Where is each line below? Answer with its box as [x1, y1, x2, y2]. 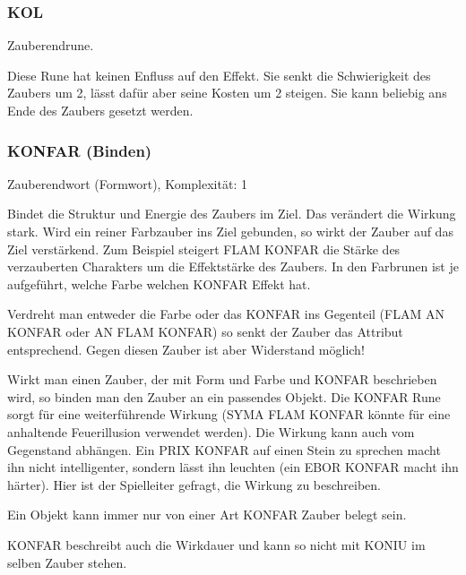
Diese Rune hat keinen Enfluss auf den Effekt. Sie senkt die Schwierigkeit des [7, 65, 431, 84]
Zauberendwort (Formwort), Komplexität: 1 [7, 174, 247, 193]
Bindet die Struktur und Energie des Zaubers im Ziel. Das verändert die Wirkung [7, 204, 456, 223]
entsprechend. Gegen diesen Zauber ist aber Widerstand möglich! [7, 339, 365, 358]
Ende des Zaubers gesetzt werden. [7, 101, 194, 119]
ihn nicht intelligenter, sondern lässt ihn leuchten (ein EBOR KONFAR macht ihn [7, 458, 459, 476]
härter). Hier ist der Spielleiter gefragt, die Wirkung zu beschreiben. [7, 475, 382, 493]
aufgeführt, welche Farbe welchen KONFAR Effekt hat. [7, 274, 311, 293]
